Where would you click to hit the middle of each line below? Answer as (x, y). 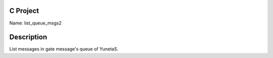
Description (28, 37)
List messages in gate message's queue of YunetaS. (64, 49)
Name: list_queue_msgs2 (35, 23)
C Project (24, 11)
